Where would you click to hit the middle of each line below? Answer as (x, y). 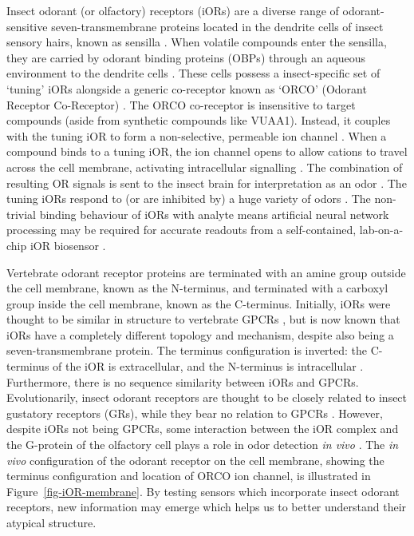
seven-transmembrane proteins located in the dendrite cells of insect (217, 26)
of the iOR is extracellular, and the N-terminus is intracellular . (208, 366)
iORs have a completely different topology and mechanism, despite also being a (200, 334)
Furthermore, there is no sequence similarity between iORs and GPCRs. (183, 381)
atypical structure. (51, 522)
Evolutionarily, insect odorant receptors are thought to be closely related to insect (207, 397)
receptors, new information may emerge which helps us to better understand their (207, 507)
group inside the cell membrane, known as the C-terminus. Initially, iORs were (199, 303)
